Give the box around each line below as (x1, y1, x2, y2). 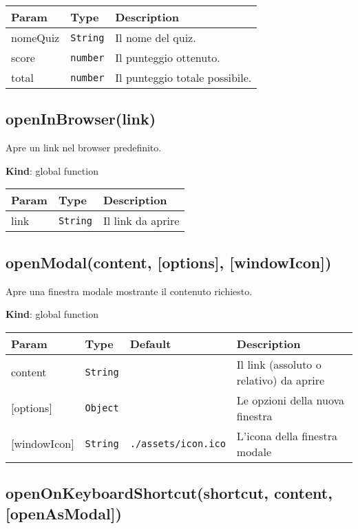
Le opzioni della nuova (236, 391, 345, 408)
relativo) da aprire (236, 371, 325, 388)
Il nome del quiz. (115, 30, 196, 45)
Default (129, 335, 171, 352)
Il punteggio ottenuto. (115, 50, 220, 65)
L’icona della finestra (236, 427, 337, 444)
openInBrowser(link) (6, 108, 156, 129)
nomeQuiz (11, 30, 60, 45)
